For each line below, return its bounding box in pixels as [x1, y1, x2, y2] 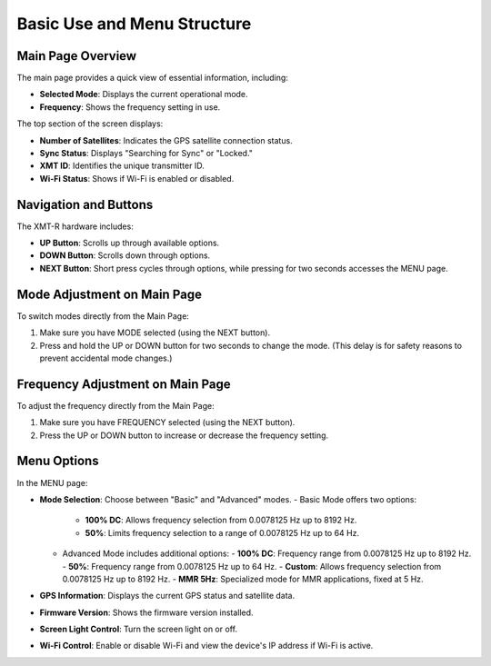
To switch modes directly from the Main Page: [16, 310, 190, 322]
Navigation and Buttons [16, 196, 154, 213]
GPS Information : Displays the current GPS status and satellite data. [39, 591, 296, 601]
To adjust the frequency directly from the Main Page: [16, 400, 215, 411]
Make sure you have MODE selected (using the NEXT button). [39, 327, 271, 338]
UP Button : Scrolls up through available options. [39, 237, 220, 249]
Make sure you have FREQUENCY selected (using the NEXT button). [39, 417, 296, 428]
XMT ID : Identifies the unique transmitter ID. [39, 160, 205, 172]
